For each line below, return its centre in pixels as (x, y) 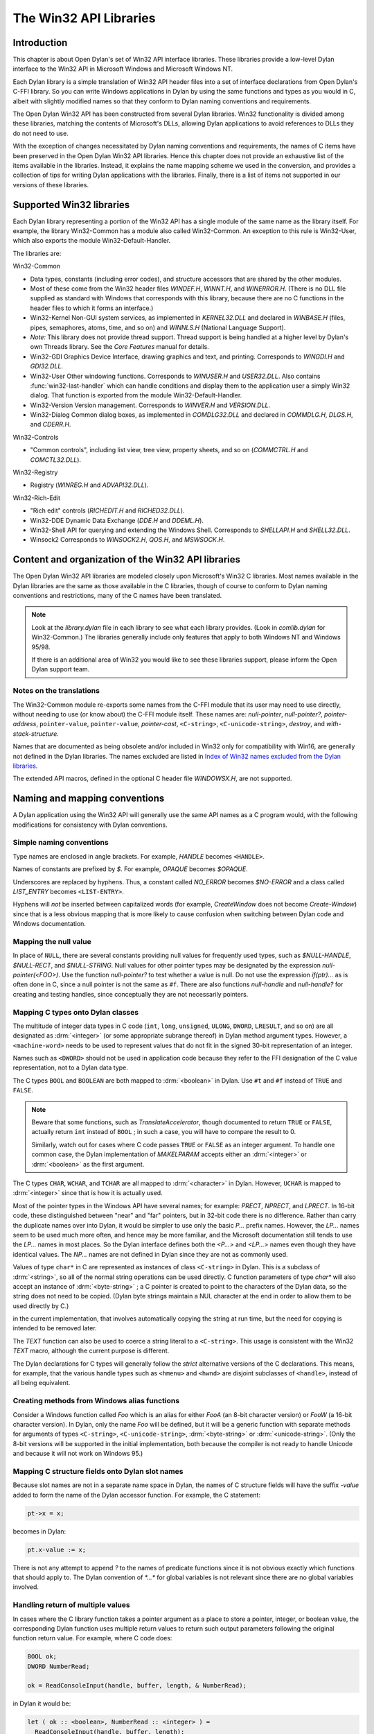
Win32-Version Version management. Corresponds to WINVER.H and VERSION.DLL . (150, 405)
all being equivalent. (42, 1383)
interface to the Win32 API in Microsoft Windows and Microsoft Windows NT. (123, 69)
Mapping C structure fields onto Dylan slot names (98, 1471)
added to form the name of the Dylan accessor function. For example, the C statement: (137, 1495)
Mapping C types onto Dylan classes (75, 1012)
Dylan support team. (61, 669)
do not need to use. (41, 133)
